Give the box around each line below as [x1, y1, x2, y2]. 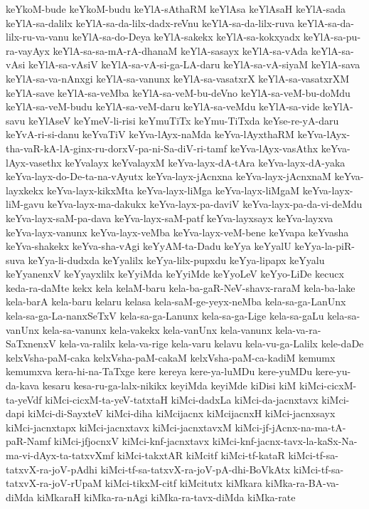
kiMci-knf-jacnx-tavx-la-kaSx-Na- [212, 434, 358, 448]
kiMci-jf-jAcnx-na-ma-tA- [235, 419, 346, 434]
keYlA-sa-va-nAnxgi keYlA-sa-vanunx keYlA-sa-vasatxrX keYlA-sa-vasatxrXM [6, 70, 350, 85]
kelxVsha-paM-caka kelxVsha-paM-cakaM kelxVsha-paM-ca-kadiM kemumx [6, 350, 336, 364]
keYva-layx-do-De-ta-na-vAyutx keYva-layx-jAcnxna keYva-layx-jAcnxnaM [6, 169, 331, 184]
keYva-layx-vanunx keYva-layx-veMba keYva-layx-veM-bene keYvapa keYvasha [6, 224, 349, 239]
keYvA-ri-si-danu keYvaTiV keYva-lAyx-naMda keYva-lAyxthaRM [6, 127, 294, 142]
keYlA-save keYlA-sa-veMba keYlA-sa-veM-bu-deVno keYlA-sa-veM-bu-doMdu [6, 85, 351, 100]
